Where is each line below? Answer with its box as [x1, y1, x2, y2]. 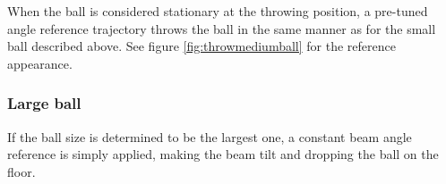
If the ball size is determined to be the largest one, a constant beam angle [7, 127, 412, 146]
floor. [7, 162, 36, 180]
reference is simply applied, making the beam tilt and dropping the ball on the [7, 145, 439, 163]
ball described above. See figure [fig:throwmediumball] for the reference [7, 37, 396, 55]
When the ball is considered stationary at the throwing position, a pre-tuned [7, 2, 428, 20]
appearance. [7, 54, 73, 72]
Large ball [7, 92, 81, 114]
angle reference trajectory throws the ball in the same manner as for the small [7, 19, 436, 38]
